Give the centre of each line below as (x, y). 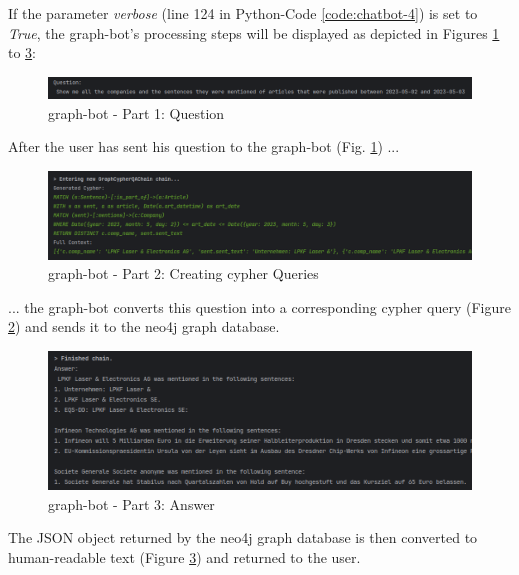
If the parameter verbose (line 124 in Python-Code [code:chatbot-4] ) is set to (243, 13)
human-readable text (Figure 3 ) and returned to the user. (184, 557)
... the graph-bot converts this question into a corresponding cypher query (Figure (259, 306)
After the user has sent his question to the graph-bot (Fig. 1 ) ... (204, 146)
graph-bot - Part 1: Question (136, 112)
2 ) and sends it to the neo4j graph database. (144, 326)
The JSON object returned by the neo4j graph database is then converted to (243, 537)
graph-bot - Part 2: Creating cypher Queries (183, 273)
